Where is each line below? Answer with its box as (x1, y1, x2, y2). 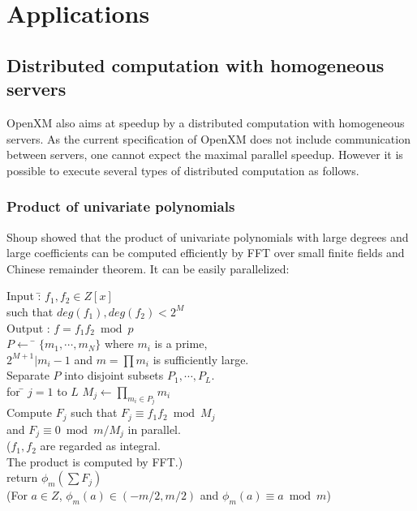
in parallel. (127, 420, 181, 437)
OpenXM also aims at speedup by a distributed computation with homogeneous (6, 114, 405, 131)
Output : (6, 319, 50, 336)
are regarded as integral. (40, 437, 161, 454)
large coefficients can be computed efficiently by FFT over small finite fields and (6, 244, 405, 261)
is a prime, (154, 335, 208, 352)
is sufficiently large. (153, 350, 249, 367)
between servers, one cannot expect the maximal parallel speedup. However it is (6, 146, 403, 163)
